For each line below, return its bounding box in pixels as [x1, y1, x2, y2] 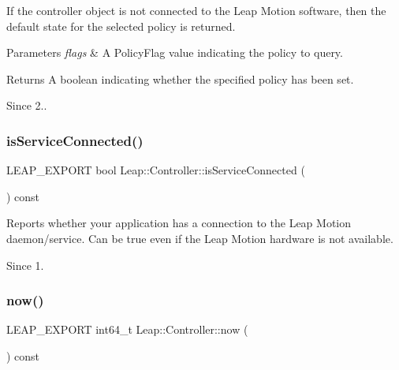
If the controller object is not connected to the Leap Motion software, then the [6, 2, 386, 18]
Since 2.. [6, 97, 47, 114]
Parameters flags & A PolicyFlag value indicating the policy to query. [6, 44, 343, 61]
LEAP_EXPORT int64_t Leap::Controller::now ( [6, 321, 248, 338]
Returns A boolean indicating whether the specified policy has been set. [6, 70, 354, 87]
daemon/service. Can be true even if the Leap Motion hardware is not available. [6, 230, 393, 246]
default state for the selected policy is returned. [6, 17, 236, 34]
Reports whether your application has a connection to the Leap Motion [6, 215, 352, 231]
